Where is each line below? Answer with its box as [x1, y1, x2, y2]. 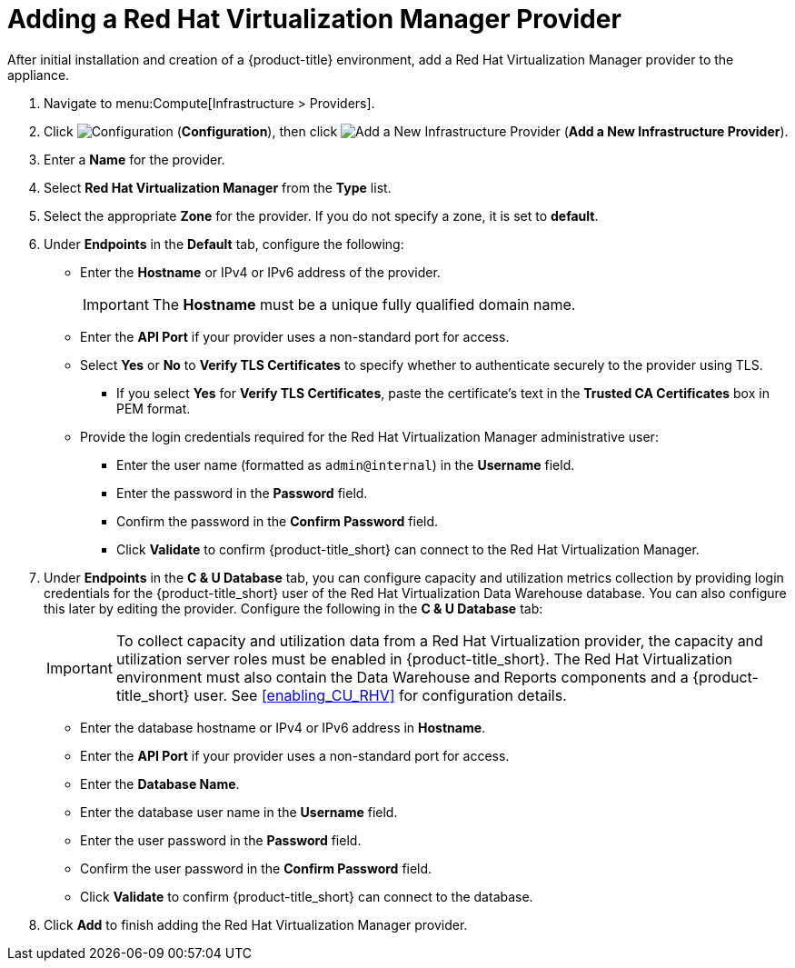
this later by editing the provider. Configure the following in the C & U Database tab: [44, 600, 543, 616]
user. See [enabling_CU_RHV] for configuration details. [194, 685, 567, 704]
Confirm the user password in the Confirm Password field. [80, 860, 432, 876]
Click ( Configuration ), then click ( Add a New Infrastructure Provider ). [44, 123, 789, 139]
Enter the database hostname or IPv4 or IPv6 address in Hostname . [80, 719, 486, 735]
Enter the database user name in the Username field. [80, 803, 398, 820]
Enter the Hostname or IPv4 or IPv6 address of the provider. [80, 264, 441, 280]
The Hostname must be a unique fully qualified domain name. [152, 294, 576, 314]
